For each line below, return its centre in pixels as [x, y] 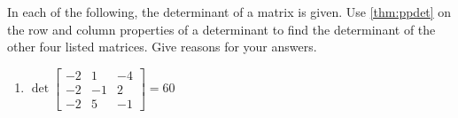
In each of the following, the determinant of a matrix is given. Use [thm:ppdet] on [229, 12]
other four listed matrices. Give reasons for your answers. [162, 47]
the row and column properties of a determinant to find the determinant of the [221, 29]
